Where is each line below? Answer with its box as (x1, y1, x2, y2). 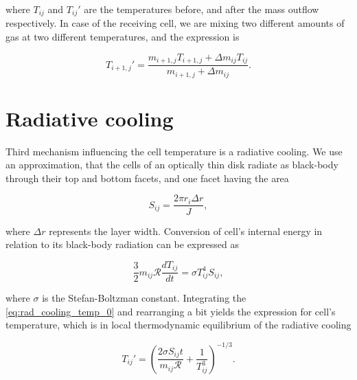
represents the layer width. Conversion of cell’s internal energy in (49, 223, 323, 238)
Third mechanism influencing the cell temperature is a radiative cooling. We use (5, 144, 343, 158)
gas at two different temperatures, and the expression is (5, 30, 240, 44)
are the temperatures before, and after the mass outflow (84, 2, 319, 16)
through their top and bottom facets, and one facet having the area (5, 170, 289, 185)
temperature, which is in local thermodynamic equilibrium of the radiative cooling (5, 317, 352, 332)
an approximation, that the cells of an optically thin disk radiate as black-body (5, 157, 338, 172)
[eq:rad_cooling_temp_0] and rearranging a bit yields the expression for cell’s (5, 304, 336, 318)
